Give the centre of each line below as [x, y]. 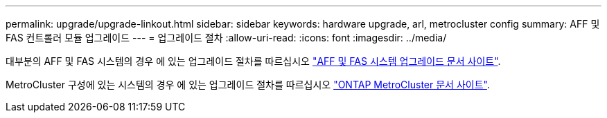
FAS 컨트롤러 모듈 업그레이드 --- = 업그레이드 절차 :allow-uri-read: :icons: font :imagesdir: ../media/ [226, 38]
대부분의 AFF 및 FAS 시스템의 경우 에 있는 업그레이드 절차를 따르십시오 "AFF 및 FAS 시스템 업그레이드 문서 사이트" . [253, 61]
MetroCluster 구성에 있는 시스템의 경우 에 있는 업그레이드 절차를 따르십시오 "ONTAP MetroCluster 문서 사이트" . [248, 85]
